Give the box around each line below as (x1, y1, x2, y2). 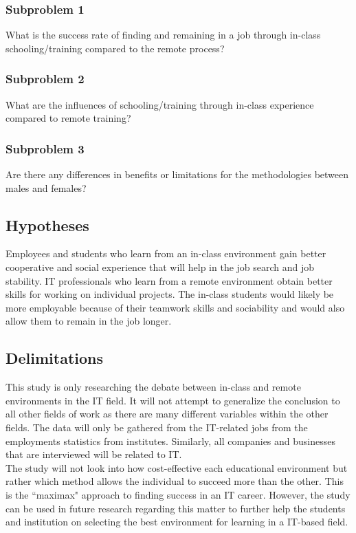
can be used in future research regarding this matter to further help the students (5, 501, 346, 515)
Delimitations (5, 347, 104, 369)
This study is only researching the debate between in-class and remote (5, 380, 301, 394)
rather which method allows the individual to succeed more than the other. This (5, 474, 344, 488)
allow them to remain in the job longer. (5, 314, 172, 328)
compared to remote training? (5, 111, 131, 125)
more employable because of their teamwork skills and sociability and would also (5, 300, 345, 314)
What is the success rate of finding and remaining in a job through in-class (5, 28, 321, 42)
